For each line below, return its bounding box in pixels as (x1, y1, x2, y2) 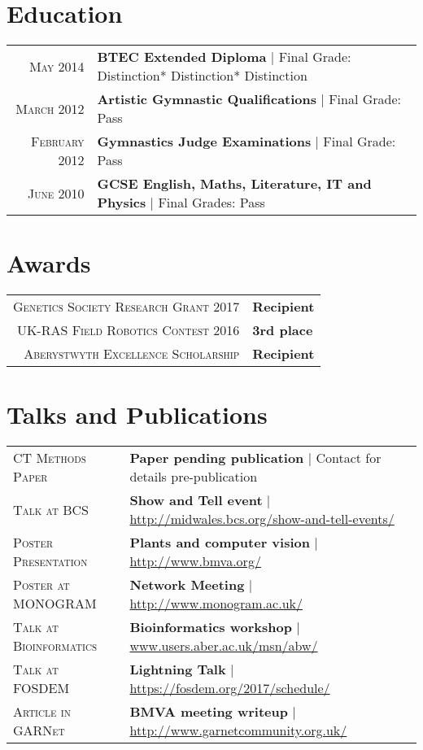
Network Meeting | (129, 575, 253, 595)
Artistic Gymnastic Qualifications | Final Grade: (97, 89, 401, 109)
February (31, 132, 85, 151)
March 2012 (15, 98, 85, 118)
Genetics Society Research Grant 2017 (13, 297, 240, 316)
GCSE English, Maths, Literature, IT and (97, 174, 372, 194)
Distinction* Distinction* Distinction (97, 66, 307, 85)
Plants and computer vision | (129, 533, 318, 552)
